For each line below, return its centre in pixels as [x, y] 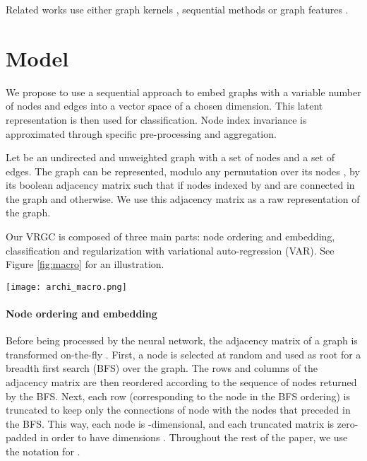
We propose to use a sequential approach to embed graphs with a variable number [183, 92]
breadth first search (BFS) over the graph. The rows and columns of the [162, 368]
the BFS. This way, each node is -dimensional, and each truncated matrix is [170, 423]
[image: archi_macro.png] [66, 287]
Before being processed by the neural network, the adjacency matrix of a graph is [182, 340]
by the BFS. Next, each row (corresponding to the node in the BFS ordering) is [178, 396]
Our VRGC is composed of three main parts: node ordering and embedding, [170, 237]
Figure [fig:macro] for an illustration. [85, 264]
